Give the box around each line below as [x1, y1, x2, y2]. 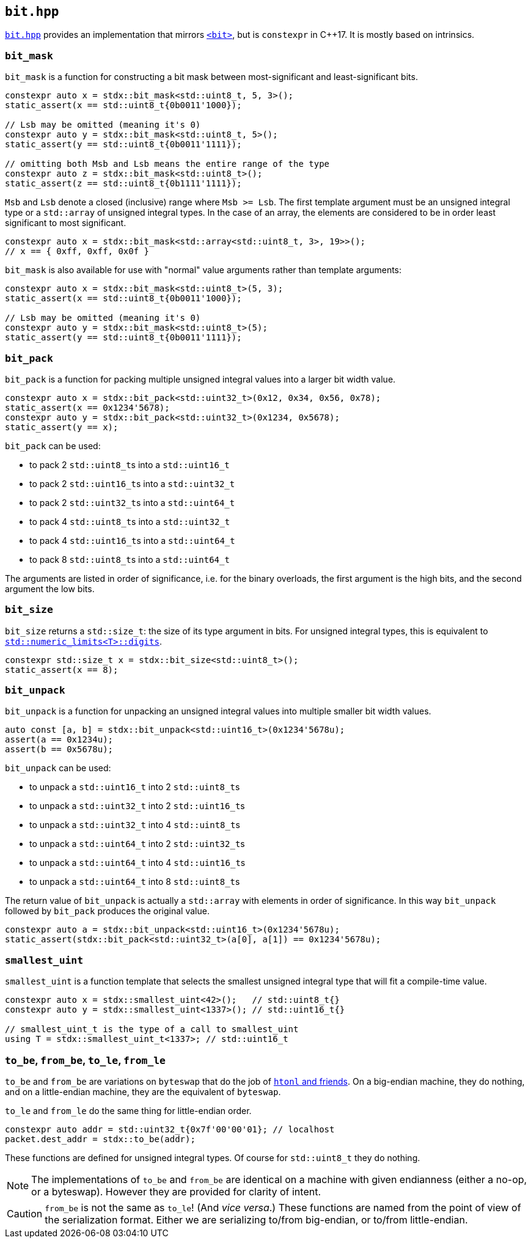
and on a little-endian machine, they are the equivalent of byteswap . [5, 1086, 281, 1097]
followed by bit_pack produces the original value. [5, 906, 210, 917]
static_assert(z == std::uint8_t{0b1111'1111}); [5, 178, 242, 189]
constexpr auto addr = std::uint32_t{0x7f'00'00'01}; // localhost [5, 1124, 335, 1134]
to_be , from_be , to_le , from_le [5, 1054, 166, 1066]
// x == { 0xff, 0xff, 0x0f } [5, 246, 150, 257]
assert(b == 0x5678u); [5, 744, 114, 755]
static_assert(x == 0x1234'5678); [5, 402, 170, 413]
